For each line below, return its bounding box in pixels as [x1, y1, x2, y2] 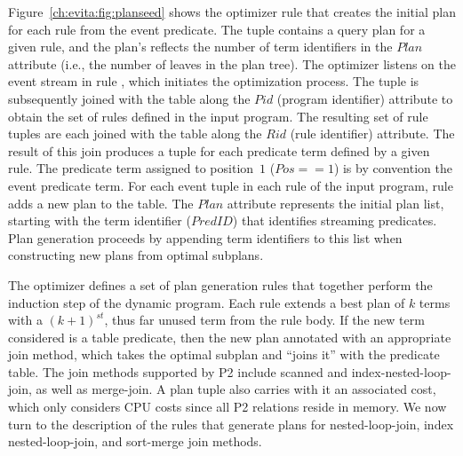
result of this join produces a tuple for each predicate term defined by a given [8, 141, 430, 160]
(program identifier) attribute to [276, 89, 453, 107]
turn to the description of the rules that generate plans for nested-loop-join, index [8, 414, 454, 433]
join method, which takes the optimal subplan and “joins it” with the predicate [8, 345, 440, 364]
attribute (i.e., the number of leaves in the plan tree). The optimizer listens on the [8, 54, 456, 73]
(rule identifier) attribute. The [290, 124, 455, 143]
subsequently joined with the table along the [8, 89, 251, 107]
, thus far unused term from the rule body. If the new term [104, 311, 425, 329]
